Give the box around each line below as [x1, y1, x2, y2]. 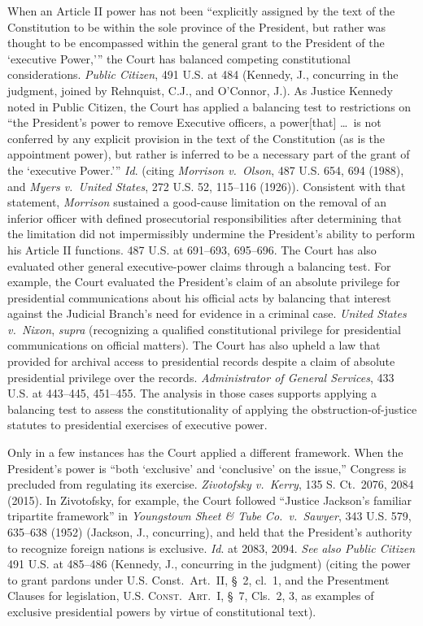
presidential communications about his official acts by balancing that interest [7, 289, 391, 306]
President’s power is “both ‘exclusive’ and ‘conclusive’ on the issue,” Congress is [7, 459, 407, 476]
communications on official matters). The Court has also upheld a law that [7, 337, 381, 354]
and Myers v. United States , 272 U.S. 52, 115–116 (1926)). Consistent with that [7, 177, 406, 194]
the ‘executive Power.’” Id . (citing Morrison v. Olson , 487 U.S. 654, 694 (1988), [7, 161, 404, 178]
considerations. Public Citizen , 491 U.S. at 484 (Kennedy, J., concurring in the [7, 66, 399, 83]
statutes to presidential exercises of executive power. [7, 416, 268, 433]
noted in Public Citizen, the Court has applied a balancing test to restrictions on [7, 98, 412, 115]
